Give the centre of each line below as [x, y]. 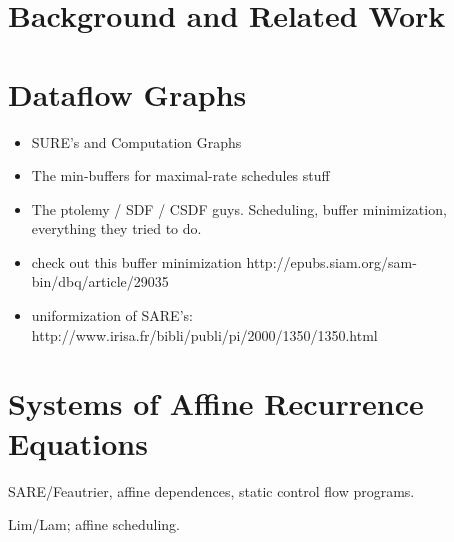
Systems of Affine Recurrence [216, 403]
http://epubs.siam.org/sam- [331, 261]
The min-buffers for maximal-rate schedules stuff [180, 175]
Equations [78, 442]
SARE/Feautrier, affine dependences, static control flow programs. [211, 490]
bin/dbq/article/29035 [100, 281]
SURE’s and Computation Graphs [136, 141]
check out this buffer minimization [136, 261]
